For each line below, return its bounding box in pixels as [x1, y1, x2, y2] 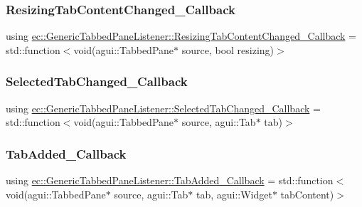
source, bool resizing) [181, 42, 275, 57]
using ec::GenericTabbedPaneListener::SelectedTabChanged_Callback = [6, 100, 321, 115]
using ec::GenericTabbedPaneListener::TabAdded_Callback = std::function [6, 173, 334, 188]
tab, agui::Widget [196, 186, 272, 201]
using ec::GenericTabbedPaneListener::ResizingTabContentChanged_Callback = [6, 28, 356, 43]
